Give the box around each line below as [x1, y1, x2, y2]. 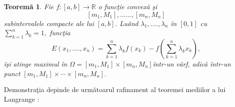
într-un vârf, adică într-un [152, 58, 231, 68]
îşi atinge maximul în [4, 58, 67, 68]
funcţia [50, 27, 70, 38]
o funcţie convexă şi [98, 1, 157, 11]
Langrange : [4, 94, 39, 104]
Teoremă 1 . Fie [4, 1, 54, 11]
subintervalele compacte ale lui [4, 18, 94, 28]
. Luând [115, 18, 138, 28]
